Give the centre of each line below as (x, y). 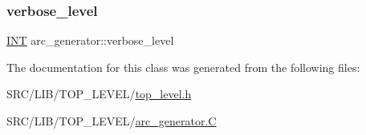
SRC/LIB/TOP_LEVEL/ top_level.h (99, 94)
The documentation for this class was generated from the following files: (183, 67)
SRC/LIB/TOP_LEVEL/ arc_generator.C (112, 121)
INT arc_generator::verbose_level (90, 40)
